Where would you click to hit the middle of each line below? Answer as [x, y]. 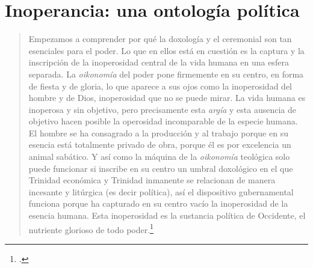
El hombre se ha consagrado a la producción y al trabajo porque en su [158, 132]
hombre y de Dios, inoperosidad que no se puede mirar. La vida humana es [167, 98]
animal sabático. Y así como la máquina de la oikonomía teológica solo [159, 157]
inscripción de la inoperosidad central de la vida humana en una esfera [159, 62]
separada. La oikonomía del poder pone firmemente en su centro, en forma [166, 74]
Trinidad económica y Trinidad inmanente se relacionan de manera [152, 180]
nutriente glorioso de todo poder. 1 [91, 228]
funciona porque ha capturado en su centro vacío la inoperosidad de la [158, 203]
